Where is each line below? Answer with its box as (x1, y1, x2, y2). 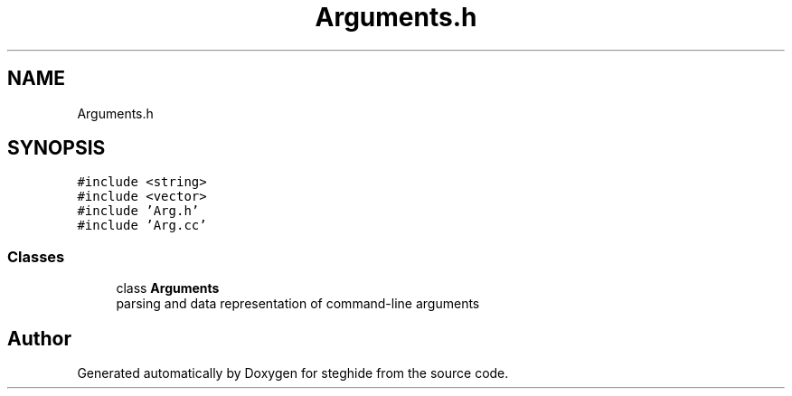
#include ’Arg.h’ (77, 203, 200, 219)
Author (7, 326, 71, 350)
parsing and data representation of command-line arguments (116, 296, 480, 312)
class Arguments (116, 280, 220, 297)
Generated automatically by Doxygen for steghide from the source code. (77, 365, 509, 382)
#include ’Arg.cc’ (77, 218, 207, 233)
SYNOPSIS (7, 137, 106, 160)
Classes (7, 247, 65, 266)
